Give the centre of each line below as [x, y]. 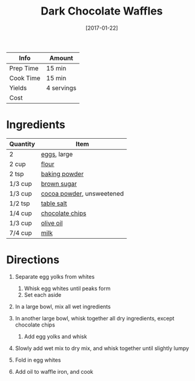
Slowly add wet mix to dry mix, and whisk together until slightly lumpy [102, 348]
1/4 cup [21, 213]
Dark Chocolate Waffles [102, 11]
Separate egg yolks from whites [55, 276]
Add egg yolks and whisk [55, 336]
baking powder [62, 174]
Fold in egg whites [38, 360]
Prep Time [24, 68]
